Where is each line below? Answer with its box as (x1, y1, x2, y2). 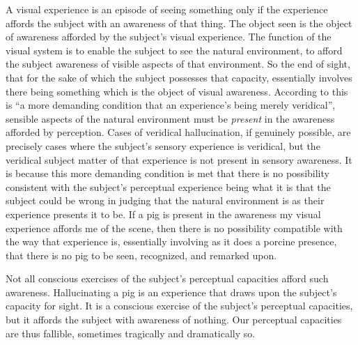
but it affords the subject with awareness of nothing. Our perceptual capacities (6, 312, 342, 327)
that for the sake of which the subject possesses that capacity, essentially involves (6, 70, 352, 84)
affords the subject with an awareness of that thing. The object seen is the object (6, 15, 352, 30)
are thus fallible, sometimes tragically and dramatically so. (6, 325, 256, 340)
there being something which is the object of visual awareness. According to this (6, 84, 348, 98)
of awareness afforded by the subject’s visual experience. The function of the (6, 29, 332, 44)
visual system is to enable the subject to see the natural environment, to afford (6, 43, 343, 57)
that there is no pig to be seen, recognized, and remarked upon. (6, 247, 277, 262)
